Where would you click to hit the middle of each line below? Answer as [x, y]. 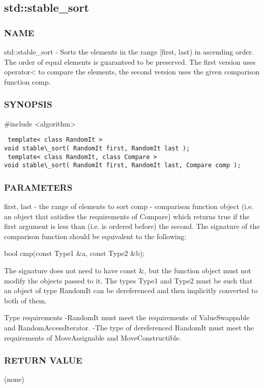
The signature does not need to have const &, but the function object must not [128, 270]
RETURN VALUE [43, 360]
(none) [14, 379]
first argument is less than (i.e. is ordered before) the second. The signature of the [132, 226]
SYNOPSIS [28, 104]
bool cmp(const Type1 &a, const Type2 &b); [75, 253]
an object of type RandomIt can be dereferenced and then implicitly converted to [131, 290]
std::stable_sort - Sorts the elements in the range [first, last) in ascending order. [129, 51]
